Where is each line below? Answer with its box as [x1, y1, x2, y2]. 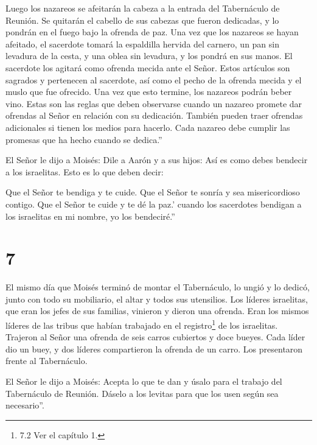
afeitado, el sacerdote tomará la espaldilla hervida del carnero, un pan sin [5, 37, 280, 50]
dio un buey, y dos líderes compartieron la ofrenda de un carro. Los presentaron [5, 342, 303, 355]
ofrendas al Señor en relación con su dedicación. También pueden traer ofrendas [5, 109, 303, 122]
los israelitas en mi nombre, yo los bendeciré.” [5, 209, 175, 222]
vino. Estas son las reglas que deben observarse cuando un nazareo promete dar [5, 97, 302, 110]
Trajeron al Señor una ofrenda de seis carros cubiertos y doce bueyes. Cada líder [5, 331, 305, 343]
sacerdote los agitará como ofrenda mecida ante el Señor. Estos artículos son [5, 61, 290, 74]
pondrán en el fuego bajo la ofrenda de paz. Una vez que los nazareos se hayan [5, 26, 299, 38]
